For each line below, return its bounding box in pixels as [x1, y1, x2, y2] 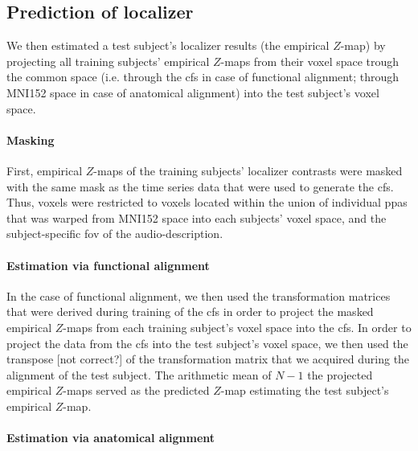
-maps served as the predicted [63, 382, 210, 399]
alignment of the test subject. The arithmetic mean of [6, 366, 272, 383]
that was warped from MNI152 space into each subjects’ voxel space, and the [6, 209, 387, 226]
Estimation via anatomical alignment [6, 429, 215, 446]
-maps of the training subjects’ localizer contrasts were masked [93, 162, 403, 178]
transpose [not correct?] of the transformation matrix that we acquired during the [6, 351, 410, 367]
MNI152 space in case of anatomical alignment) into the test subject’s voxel [6, 84, 379, 100]
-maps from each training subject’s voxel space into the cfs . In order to [63, 318, 412, 335]
